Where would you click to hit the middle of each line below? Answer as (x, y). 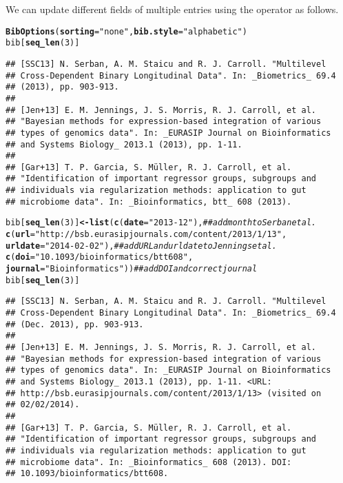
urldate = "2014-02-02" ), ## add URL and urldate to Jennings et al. (141, 246)
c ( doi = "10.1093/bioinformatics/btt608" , (100, 257)
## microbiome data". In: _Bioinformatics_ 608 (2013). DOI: (149, 462)
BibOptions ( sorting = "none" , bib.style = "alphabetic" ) (126, 31)
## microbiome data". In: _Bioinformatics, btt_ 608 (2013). (149, 202)
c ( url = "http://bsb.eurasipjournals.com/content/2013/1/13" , (146, 235)
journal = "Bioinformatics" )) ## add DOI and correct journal (132, 269)
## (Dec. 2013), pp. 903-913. (75, 324)
